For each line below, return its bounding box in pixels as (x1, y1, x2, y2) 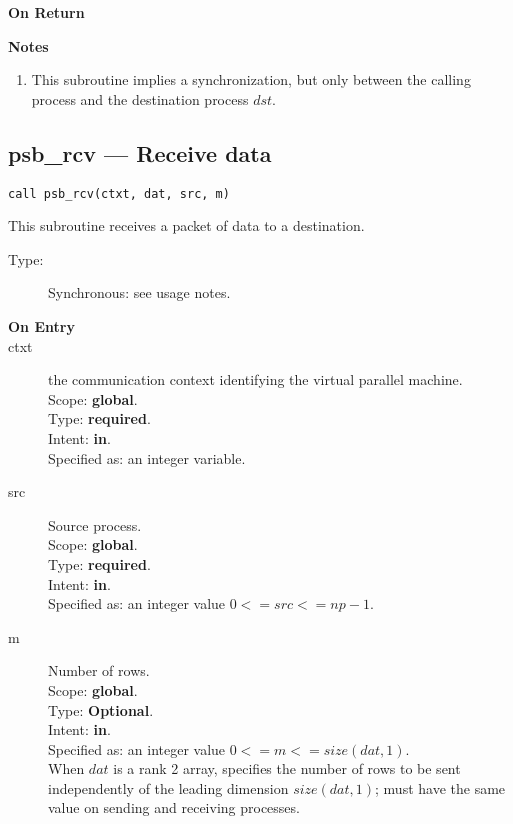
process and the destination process (31, 88, 249, 109)
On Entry (8, 316, 75, 337)
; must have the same (375, 777, 506, 798)
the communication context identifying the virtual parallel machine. (48, 369, 463, 390)
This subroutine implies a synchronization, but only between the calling (31, 69, 471, 90)
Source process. (48, 514, 142, 535)
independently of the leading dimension (48, 777, 289, 798)
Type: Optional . (48, 699, 154, 720)
